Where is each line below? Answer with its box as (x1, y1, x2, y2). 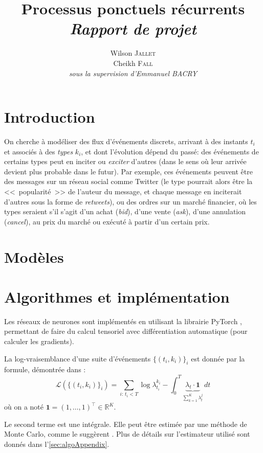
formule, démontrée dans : (4, 364, 86, 375)
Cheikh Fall (113, 57, 153, 68)
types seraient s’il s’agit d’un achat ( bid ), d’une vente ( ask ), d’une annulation (4, 206, 246, 217)
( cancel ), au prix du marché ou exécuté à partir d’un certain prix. (4, 216, 210, 227)
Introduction (4, 106, 95, 127)
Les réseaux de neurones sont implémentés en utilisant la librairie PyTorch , (4, 315, 242, 326)
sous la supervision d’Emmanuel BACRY (69, 67, 198, 78)
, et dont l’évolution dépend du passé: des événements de (81, 146, 259, 156)
